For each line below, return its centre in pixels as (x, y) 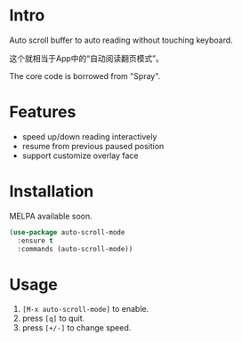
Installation (52, 191)
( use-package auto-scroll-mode (67, 232)
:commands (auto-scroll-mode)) (75, 249)
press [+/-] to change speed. (77, 328)
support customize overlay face (80, 155)
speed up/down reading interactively (89, 136)
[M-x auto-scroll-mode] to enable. (85, 309)
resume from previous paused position (93, 146)
